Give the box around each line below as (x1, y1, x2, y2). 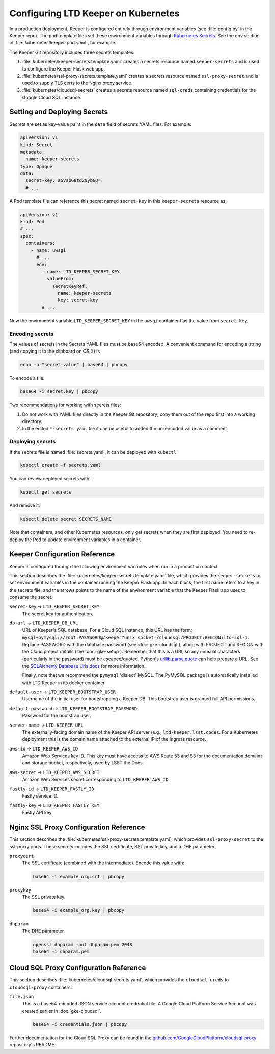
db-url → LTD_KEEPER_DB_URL (9, 620, 78, 626)
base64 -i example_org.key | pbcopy (33, 907, 125, 914)
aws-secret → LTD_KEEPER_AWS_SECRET (9, 769, 100, 775)
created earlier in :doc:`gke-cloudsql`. (22, 1008, 102, 1014)
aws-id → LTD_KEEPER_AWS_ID (9, 745, 78, 752)
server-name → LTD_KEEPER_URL (9, 722, 84, 728)
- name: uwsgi (31, 247, 66, 253)
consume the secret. (9, 594, 53, 600)
